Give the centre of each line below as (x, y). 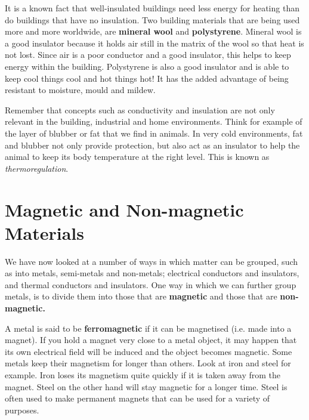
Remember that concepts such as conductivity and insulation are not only (140, 109)
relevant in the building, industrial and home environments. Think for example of (154, 121)
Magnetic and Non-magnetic (124, 209)
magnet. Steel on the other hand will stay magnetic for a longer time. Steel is (146, 386)
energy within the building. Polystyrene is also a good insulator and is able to (147, 66)
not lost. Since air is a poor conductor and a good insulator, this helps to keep (148, 55)
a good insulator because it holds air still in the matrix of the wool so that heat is (154, 43)
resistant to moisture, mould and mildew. (80, 90)
